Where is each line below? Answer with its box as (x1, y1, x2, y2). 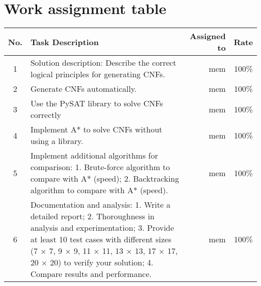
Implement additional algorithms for (30, 150, 158, 162)
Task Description (30, 36, 99, 48)
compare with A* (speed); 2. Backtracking (30, 173, 179, 185)
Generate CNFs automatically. (30, 83, 137, 95)
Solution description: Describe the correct (30, 57, 177, 69)
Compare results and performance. (30, 268, 152, 280)
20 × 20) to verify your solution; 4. (30, 256, 154, 268)
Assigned (190, 30, 226, 42)
